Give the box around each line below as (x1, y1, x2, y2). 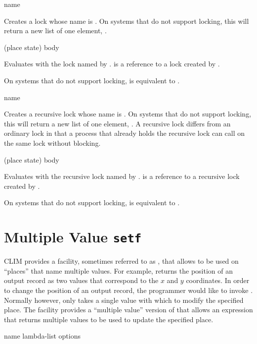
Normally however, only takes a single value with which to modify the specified (4, 294, 244, 305)
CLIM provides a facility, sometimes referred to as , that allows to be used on (4, 256, 239, 266)
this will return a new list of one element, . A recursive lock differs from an (4, 118, 231, 128)
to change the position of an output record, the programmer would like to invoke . (4, 285, 253, 295)
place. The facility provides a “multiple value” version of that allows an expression (4, 304, 253, 315)
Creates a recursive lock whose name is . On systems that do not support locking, (4, 109, 252, 119)
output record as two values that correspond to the (4, 275, 159, 286)
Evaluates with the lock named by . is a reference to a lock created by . (4, 58, 220, 69)
